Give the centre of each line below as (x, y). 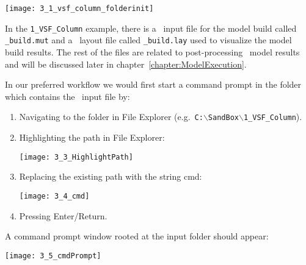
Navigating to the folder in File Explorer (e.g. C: (111, 117)
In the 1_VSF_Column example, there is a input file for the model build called (151, 28)
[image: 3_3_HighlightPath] (76, 157)
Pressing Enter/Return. (63, 215)
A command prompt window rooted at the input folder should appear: (137, 236)
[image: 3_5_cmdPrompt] (53, 256)
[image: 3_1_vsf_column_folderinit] (79, 9)
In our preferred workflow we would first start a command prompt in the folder (153, 84)
